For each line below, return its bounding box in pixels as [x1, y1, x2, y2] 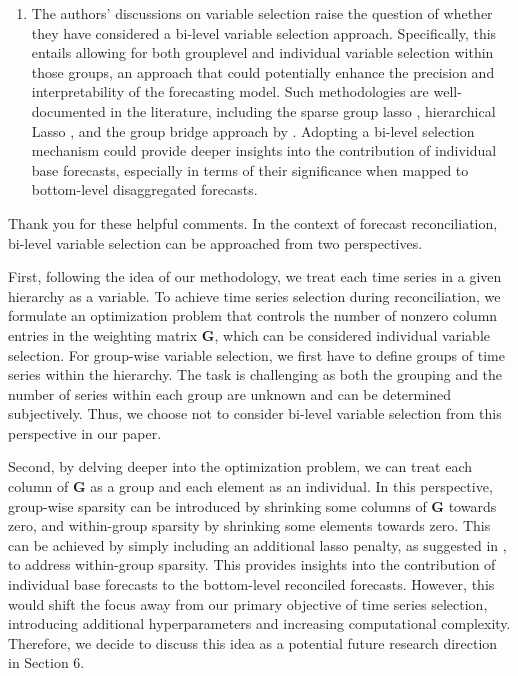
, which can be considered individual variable [214, 324, 491, 345]
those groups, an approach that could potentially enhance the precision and [31, 61, 495, 82]
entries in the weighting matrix [8, 324, 198, 345]
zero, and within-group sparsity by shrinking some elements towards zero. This [8, 515, 491, 536]
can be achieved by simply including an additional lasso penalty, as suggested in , [8, 534, 507, 555]
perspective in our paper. [8, 422, 162, 443]
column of [8, 476, 69, 497]
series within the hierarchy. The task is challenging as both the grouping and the [8, 364, 503, 385]
